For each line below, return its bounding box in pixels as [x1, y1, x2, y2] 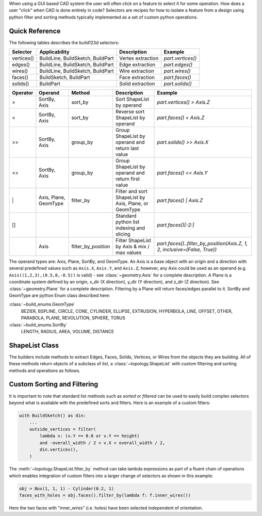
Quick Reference [9, 27, 61, 35]
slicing [115, 231, 131, 238]
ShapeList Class [9, 341, 59, 349]
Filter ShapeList [115, 237, 151, 244]
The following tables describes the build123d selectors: [9, 39, 120, 46]
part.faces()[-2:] [157, 222, 195, 228]
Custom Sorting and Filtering [9, 380, 98, 388]
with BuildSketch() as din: [19, 413, 86, 418]
